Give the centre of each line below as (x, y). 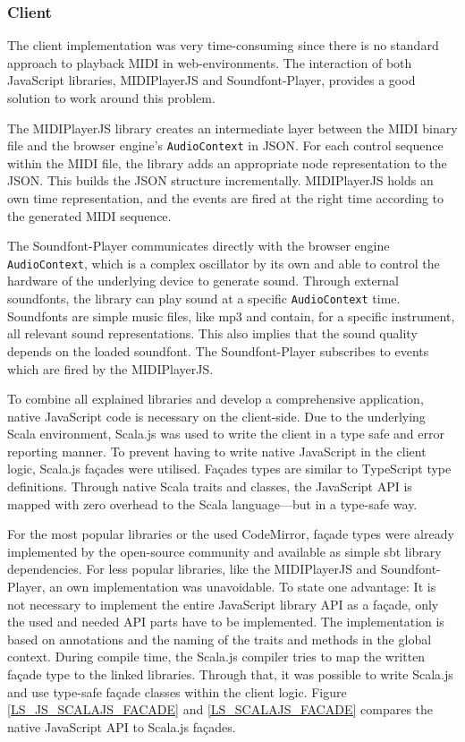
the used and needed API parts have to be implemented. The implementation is (226, 622)
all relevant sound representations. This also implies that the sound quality (212, 333)
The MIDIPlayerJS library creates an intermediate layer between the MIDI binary (232, 128)
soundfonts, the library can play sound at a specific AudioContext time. (204, 299)
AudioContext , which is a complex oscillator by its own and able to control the (224, 263)
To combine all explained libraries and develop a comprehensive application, (216, 399)
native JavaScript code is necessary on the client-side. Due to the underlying (216, 416)
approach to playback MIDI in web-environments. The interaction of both (210, 62)
